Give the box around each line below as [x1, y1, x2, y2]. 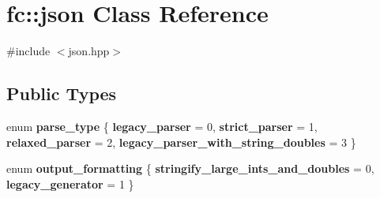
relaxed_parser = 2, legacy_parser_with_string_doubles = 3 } [6, 133, 356, 150]
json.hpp [68, 43, 110, 59]
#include [6, 43, 51, 59]
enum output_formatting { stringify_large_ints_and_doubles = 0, [6, 160, 374, 177]
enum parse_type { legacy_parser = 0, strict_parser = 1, [6, 118, 318, 134]
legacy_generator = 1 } [6, 175, 134, 192]
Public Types [6, 81, 117, 106]
